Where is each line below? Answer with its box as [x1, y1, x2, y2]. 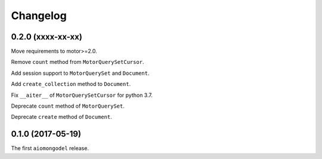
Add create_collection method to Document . [11, 81, 131, 88]
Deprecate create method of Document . [11, 114, 113, 121]
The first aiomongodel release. [11, 145, 89, 152]
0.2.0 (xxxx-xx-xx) [11, 32, 83, 42]
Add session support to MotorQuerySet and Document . [11, 69, 150, 77]
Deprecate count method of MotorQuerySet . [11, 102, 125, 110]
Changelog [11, 9, 67, 22]
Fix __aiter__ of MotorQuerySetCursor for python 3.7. [11, 91, 153, 99]
